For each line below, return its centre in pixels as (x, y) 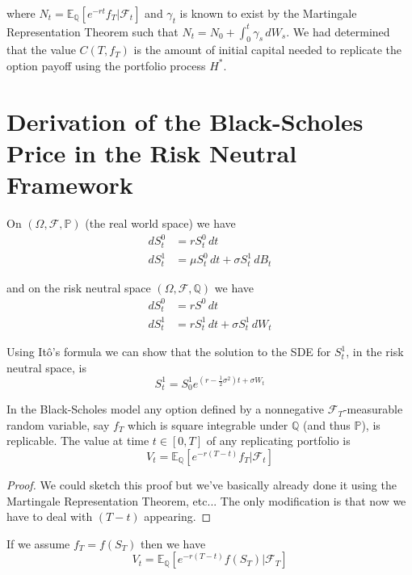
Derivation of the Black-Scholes (185, 121)
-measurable (373, 409)
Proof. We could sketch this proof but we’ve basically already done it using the (202, 485)
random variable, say (58, 424)
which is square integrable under (208, 424)
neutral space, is (46, 367)
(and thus (326, 424)
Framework (70, 185)
